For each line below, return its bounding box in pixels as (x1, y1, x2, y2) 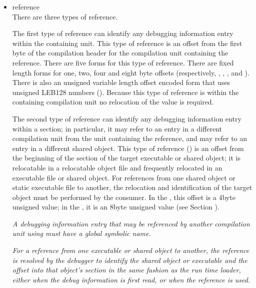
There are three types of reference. (12, 11, 118, 21)
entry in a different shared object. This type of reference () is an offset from (12, 142, 244, 153)
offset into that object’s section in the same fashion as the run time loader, (12, 264, 241, 275)
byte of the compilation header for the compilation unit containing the (12, 47, 228, 58)
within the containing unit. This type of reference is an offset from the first (12, 37, 242, 48)
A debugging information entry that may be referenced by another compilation (12, 218, 250, 228)
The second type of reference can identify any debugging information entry (12, 113, 241, 123)
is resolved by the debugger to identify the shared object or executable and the (12, 254, 247, 265)
